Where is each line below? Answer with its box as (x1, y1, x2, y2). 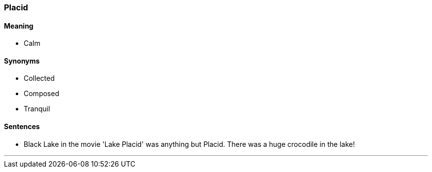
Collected (24, 74, 55, 83)
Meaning (4, 21, 34, 30)
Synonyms (4, 56, 40, 65)
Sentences (4, 122, 40, 131)
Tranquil (24, 104, 50, 113)
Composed (24, 89, 59, 98)
